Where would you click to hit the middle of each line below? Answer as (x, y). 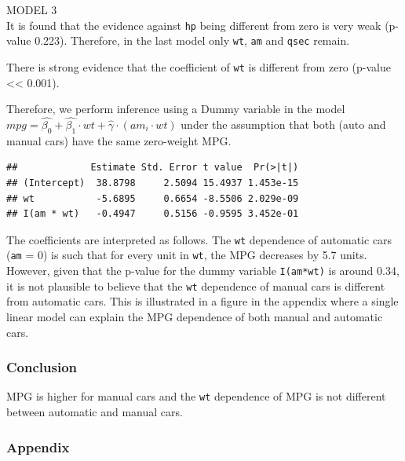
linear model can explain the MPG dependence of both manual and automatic (195, 316)
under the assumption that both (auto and (283, 124)
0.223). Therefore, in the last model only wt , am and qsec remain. (192, 40)
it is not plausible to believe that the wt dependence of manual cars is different (196, 285)
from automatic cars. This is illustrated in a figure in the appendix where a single (202, 301)
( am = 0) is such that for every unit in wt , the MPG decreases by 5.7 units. (187, 255)
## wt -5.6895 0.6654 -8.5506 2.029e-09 (153, 198)
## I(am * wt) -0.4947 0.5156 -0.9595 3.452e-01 (153, 214)
